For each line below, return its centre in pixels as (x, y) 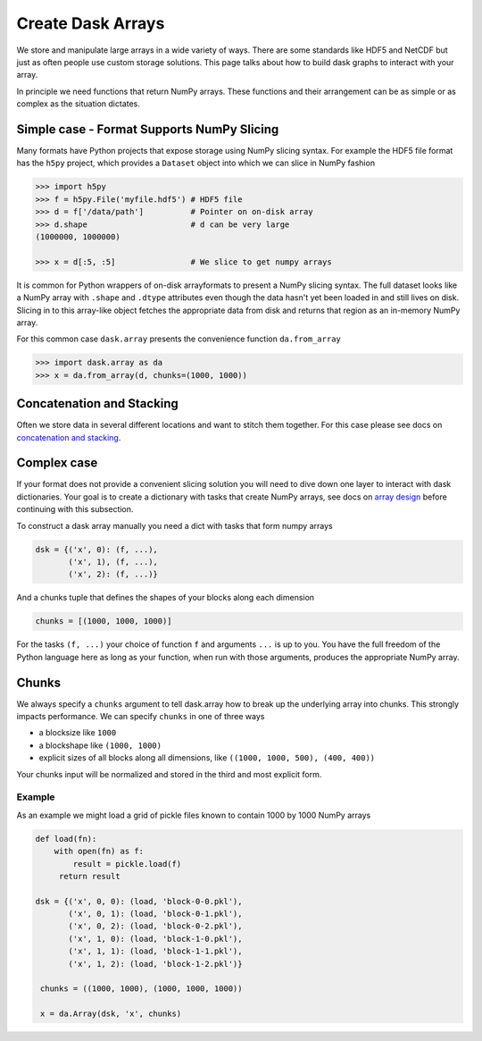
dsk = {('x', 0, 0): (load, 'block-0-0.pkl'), (139, 901)
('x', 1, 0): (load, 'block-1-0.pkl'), (155, 939)
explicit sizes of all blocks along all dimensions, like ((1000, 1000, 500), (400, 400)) (207, 758)
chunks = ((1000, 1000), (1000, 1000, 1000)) (141, 989)
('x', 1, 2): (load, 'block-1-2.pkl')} (155, 964)
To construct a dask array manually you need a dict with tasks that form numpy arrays (175, 525)
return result (89, 876)
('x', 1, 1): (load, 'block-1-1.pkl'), (155, 951)
